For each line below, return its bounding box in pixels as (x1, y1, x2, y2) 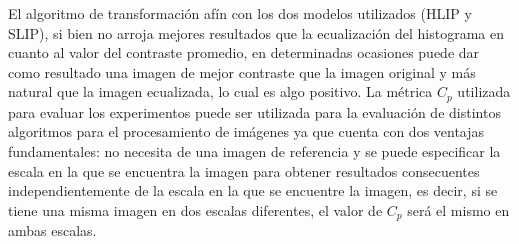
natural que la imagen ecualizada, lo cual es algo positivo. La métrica (8, 81, 433, 102)
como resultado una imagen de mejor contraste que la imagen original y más (8, 61, 476, 82)
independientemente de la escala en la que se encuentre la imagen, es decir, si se (8, 180, 498, 201)
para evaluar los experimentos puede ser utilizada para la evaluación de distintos (8, 101, 501, 122)
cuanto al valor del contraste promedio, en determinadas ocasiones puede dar (8, 42, 480, 63)
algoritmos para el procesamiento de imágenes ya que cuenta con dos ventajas (8, 121, 485, 142)
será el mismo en (407, 199, 510, 220)
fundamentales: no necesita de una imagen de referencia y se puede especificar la (8, 141, 501, 162)
